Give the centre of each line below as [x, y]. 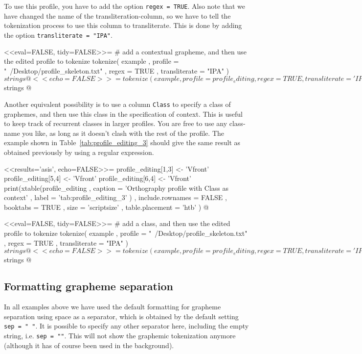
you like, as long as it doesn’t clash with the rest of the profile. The [123, 133]
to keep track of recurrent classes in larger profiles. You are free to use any [116, 123]
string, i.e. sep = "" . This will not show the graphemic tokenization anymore [120, 335]
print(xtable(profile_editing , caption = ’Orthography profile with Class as [116, 188]
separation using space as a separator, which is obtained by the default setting [121, 316]
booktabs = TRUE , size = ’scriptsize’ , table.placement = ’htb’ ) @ [106, 207]
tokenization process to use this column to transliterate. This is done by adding [123, 25]
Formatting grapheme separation [89, 286]
